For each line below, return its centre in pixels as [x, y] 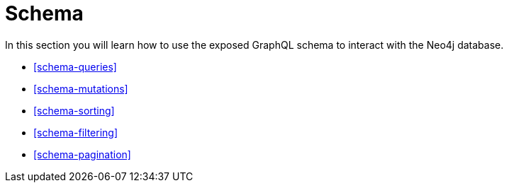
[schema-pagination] [82, 154]
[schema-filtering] [76, 132]
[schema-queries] [75, 66]
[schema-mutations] [81, 88]
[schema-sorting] [74, 110]
